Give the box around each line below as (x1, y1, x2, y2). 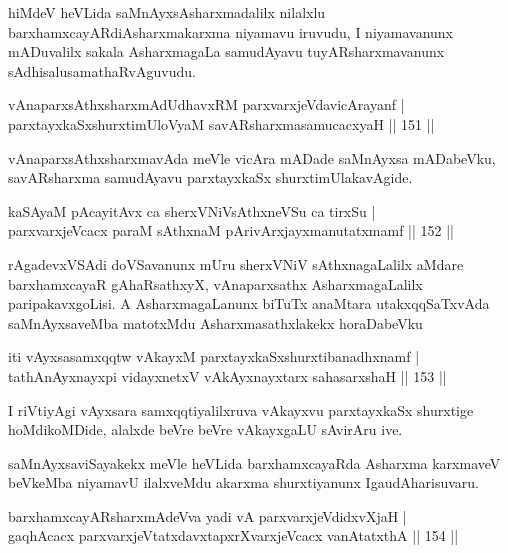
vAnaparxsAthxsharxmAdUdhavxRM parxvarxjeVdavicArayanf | (8, 94, 405, 115)
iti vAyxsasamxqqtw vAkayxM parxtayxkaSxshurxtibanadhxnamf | (8, 346, 420, 367)
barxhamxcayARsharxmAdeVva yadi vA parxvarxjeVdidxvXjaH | (8, 505, 407, 526)
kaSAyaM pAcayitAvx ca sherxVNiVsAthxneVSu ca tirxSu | (8, 200, 376, 221)
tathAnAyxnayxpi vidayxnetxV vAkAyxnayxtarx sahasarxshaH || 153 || (8, 365, 447, 386)
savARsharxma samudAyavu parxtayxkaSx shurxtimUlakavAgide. (8, 167, 413, 188)
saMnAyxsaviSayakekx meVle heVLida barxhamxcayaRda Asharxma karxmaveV (8, 452, 501, 473)
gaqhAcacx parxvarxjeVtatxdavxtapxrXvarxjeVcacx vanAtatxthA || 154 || (8, 525, 459, 546)
